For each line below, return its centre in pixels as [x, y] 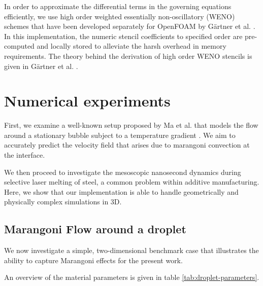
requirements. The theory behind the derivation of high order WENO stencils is [128, 56]
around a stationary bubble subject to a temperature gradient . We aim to [120, 135]
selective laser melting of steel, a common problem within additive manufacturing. [132, 182]
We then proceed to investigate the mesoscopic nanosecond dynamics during [123, 172]
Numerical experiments [87, 101]
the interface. [25, 155]
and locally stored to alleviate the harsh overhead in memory [131, 46]
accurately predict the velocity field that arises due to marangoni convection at [127, 145]
